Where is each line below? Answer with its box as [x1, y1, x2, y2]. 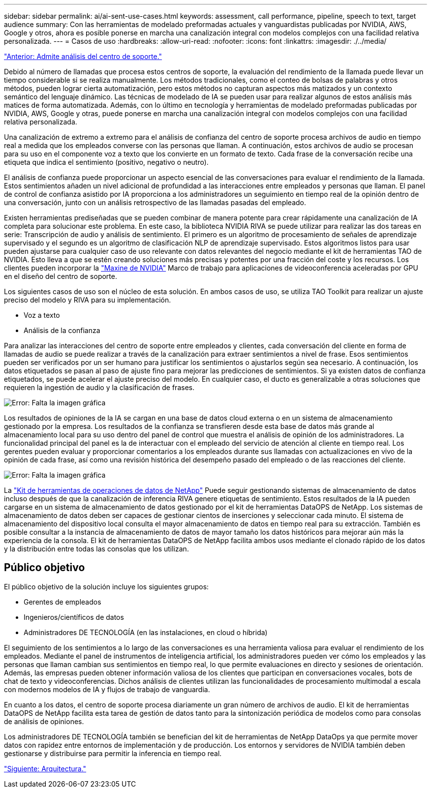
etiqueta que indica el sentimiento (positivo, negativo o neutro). [4, 158, 209, 166]
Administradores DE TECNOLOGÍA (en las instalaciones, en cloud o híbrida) [24, 628, 268, 637]
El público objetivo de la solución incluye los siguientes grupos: [4, 582, 209, 591]
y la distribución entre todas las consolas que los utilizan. [4, 545, 189, 553]
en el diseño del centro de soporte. [4, 272, 117, 280]
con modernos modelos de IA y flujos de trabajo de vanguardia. [4, 685, 210, 694]
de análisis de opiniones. [4, 717, 84, 726]
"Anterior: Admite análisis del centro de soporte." [4, 52, 162, 61]
